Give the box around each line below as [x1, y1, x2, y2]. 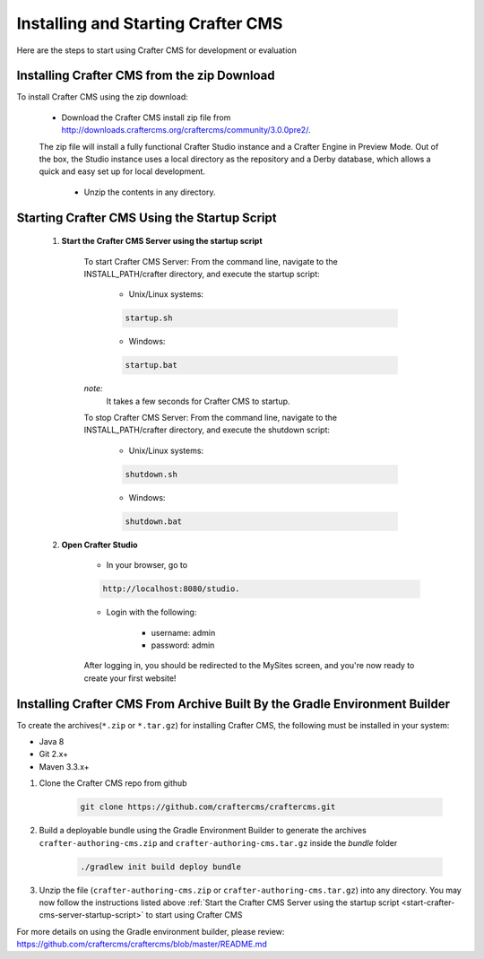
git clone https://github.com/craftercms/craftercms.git [80, 802, 336, 812]
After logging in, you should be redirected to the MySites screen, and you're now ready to [83, 660, 415, 671]
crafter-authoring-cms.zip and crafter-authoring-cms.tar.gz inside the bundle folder [39, 837, 398, 848]
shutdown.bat [125, 516, 183, 527]
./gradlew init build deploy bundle [80, 861, 242, 872]
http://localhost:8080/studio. [102, 584, 241, 594]
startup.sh [125, 313, 173, 323]
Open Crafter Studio [61, 539, 138, 550]
